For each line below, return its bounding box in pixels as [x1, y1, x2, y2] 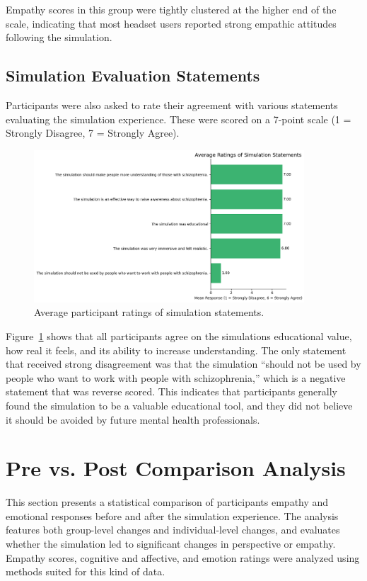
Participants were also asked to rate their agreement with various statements [6, 97, 338, 112]
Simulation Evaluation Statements [6, 64, 260, 86]
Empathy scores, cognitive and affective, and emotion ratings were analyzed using [6, 550, 360, 565]
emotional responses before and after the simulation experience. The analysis [6, 508, 339, 523]
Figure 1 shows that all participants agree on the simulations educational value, [6, 328, 352, 343]
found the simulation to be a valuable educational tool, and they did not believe [6, 397, 353, 412]
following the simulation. [6, 30, 112, 45]
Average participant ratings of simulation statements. [34, 305, 264, 320]
